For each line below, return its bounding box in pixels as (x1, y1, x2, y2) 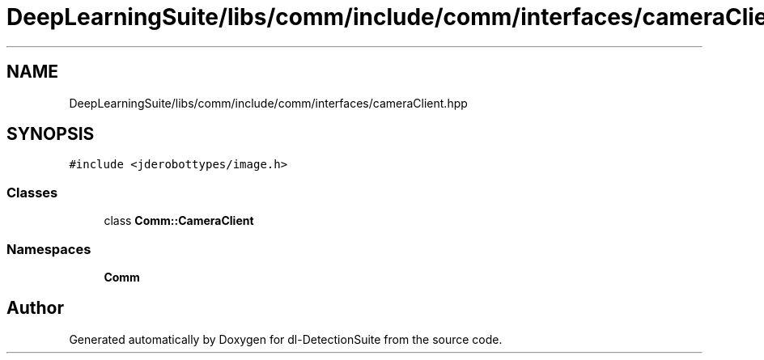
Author (6, 298, 64, 319)
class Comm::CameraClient (104, 214, 254, 228)
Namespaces (6, 240, 91, 257)
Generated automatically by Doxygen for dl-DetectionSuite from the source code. (69, 332, 503, 346)
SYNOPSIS (6, 124, 95, 145)
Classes (6, 184, 58, 201)
